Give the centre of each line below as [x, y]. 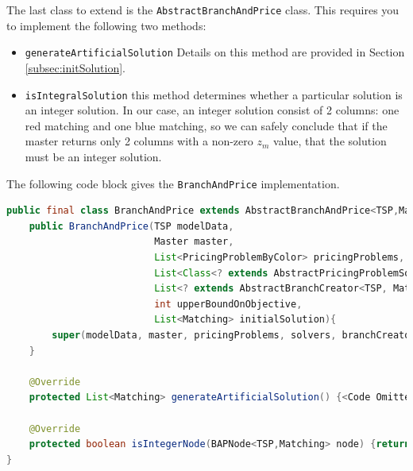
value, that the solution [330, 141]
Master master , [194, 242]
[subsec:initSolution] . [75, 67]
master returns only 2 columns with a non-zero [139, 141]
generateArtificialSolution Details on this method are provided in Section [215, 52]
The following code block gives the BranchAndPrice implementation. [173, 183]
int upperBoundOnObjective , [228, 304]
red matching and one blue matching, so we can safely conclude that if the [206, 125]
